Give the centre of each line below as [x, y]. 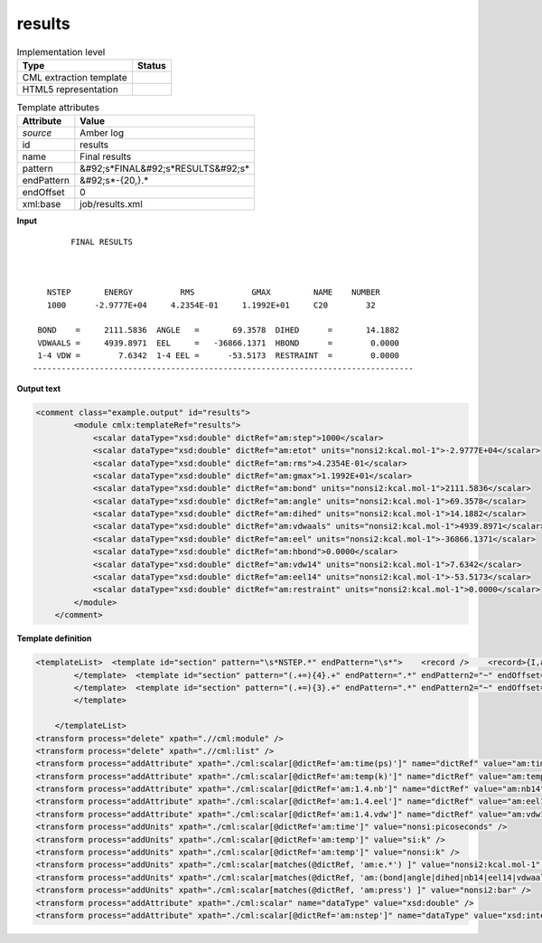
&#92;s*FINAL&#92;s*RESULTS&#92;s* [165, 169]
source [37, 133]
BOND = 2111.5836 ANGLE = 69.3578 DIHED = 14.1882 [219, 330]
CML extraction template [75, 77]
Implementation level [61, 52]
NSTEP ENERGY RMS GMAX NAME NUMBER [214, 292]
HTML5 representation [70, 89]
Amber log [102, 133]
